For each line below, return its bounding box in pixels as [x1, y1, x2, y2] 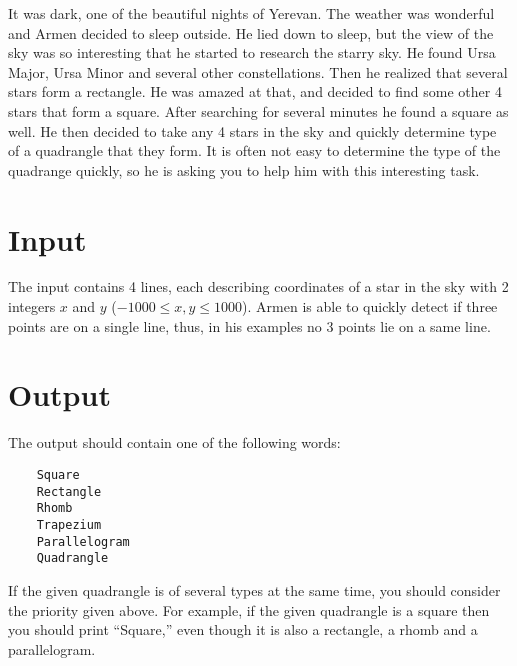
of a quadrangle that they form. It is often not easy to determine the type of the [8, 140, 501, 161]
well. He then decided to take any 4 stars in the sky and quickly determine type [8, 120, 497, 141]
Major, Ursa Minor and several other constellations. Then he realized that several [8, 61, 508, 82]
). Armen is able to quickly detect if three [242, 296, 498, 317]
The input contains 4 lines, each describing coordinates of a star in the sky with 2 [8, 276, 509, 297]
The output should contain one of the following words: [8, 432, 341, 453]
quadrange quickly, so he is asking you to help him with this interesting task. [8, 159, 480, 180]
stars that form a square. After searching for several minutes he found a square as [8, 100, 509, 121]
